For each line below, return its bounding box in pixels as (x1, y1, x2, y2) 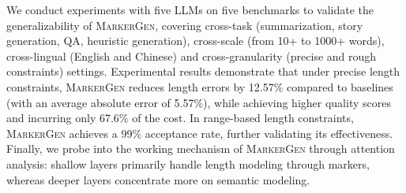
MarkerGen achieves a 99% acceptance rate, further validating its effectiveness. (6, 124, 393, 141)
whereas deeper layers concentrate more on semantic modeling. (6, 171, 310, 187)
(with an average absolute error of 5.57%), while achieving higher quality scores (6, 94, 391, 110)
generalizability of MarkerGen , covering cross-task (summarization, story (6, 17, 363, 33)
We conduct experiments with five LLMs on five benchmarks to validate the (6, 2, 374, 17)
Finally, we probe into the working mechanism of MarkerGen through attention (6, 140, 395, 157)
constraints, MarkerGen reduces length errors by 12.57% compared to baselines (6, 78, 393, 95)
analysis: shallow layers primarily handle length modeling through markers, (6, 155, 370, 172)
